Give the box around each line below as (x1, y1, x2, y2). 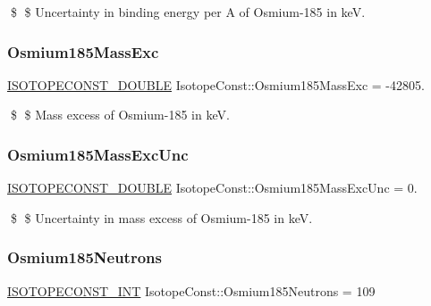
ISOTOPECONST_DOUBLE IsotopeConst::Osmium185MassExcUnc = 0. (7, 178, 418, 197)
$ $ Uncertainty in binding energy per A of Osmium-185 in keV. (10, 3, 366, 21)
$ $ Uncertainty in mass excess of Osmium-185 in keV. (10, 208, 313, 227)
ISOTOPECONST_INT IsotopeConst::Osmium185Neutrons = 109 (7, 281, 376, 300)
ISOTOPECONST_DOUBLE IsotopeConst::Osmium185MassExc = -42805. (7, 75, 425, 94)
